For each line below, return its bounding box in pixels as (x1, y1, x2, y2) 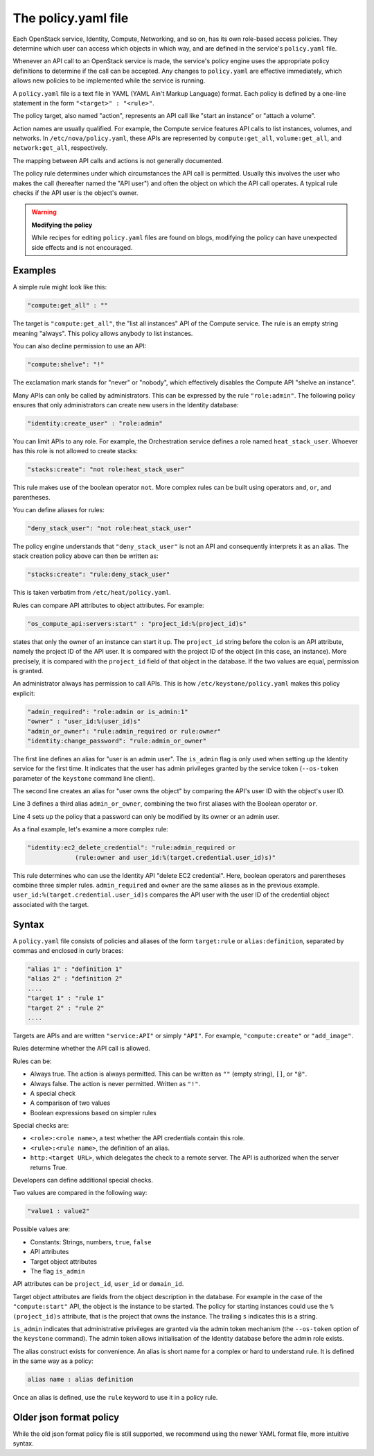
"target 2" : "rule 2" (27, 1004, 105, 1012)
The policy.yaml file (12, 10, 129, 26)
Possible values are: (12, 1225, 71, 1233)
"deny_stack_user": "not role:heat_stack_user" (27, 525, 192, 532)
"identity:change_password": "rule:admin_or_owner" (27, 736, 207, 745)
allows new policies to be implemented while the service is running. (12, 76, 206, 85)
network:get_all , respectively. (12, 144, 108, 152)
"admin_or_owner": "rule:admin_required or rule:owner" (27, 727, 222, 735)
